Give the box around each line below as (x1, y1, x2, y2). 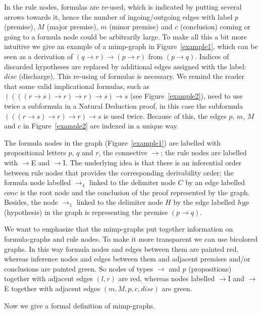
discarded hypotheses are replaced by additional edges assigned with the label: (4, 61, 246, 71)
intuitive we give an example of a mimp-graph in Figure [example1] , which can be (4, 41, 258, 52)
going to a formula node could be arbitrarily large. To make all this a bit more (4, 31, 247, 41)
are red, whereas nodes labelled (118, 273, 215, 284)
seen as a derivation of (4, 51, 73, 61)
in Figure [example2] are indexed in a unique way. (23, 120, 179, 131)
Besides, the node (4, 197, 58, 207)
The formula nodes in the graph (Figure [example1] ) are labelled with (4, 137, 221, 148)
